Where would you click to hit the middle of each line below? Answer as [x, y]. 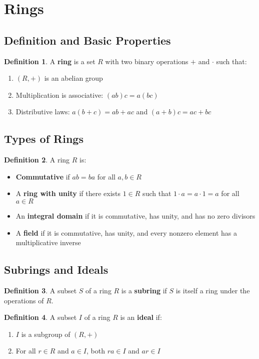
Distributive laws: [43, 112]
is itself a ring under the [213, 290]
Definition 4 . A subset [40, 317]
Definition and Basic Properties [87, 40]
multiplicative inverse [48, 242]
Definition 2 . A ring [37, 160]
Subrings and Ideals [56, 270]
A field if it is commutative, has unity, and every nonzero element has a [126, 232]
